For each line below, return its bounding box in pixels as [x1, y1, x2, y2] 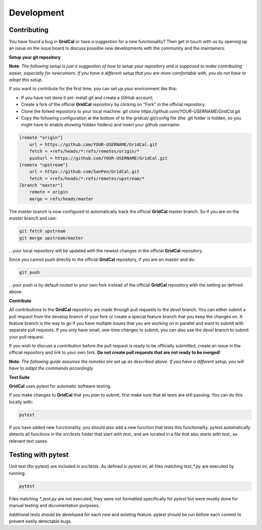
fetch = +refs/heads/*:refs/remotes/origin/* [29, 149, 140, 154]
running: [9, 470, 26, 476]
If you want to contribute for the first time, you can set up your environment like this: [9, 85, 177, 92]
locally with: [9, 399, 33, 405]
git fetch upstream [19, 228, 65, 234]
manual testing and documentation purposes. [9, 503, 100, 509]
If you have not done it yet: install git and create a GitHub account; [21, 95, 154, 101]
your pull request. [9, 334, 45, 340]
